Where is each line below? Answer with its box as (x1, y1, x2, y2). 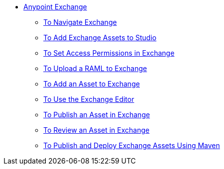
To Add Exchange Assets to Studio (43, 33, 157, 42)
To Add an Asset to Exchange (43, 80, 140, 88)
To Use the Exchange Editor (43, 95, 134, 103)
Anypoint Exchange (23, 2, 87, 11)
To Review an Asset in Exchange (43, 126, 150, 134)
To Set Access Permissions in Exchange (43, 49, 175, 57)
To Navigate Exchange (43, 18, 117, 26)
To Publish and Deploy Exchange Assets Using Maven (43, 141, 220, 150)
